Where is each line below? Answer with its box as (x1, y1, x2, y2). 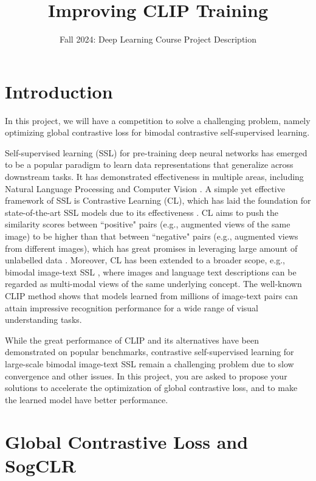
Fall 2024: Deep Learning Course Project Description (59, 33, 257, 46)
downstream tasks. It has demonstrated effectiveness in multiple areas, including (5, 170, 304, 183)
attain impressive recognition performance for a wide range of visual (5, 301, 258, 314)
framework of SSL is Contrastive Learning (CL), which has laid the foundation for (5, 194, 311, 207)
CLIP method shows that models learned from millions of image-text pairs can (5, 289, 298, 302)
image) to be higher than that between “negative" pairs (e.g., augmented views (5, 230, 298, 242)
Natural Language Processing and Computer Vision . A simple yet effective (5, 182, 285, 195)
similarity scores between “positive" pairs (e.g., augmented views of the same (5, 218, 290, 230)
